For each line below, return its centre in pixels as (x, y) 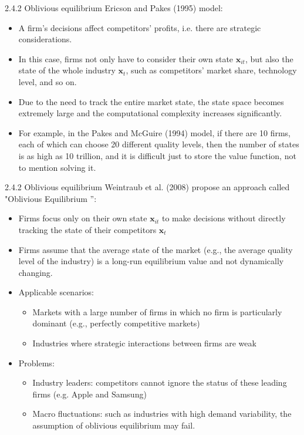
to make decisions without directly (224, 218)
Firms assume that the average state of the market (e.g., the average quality (156, 249)
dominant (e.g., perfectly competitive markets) (116, 323)
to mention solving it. (57, 167)
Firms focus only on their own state (83, 218)
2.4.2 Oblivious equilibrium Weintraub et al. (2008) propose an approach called (147, 187)
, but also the (269, 58)
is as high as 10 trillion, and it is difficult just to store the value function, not (157, 155)
